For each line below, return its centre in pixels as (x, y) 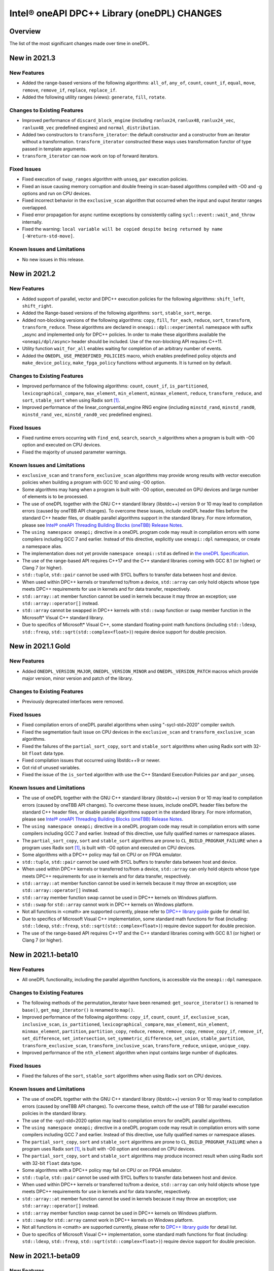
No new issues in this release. (53, 259)
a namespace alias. (42, 546)
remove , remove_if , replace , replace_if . (69, 90)
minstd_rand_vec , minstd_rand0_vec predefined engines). (87, 414)
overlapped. (35, 207)
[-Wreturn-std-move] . (48, 236)
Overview (25, 31)
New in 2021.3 (32, 58)
